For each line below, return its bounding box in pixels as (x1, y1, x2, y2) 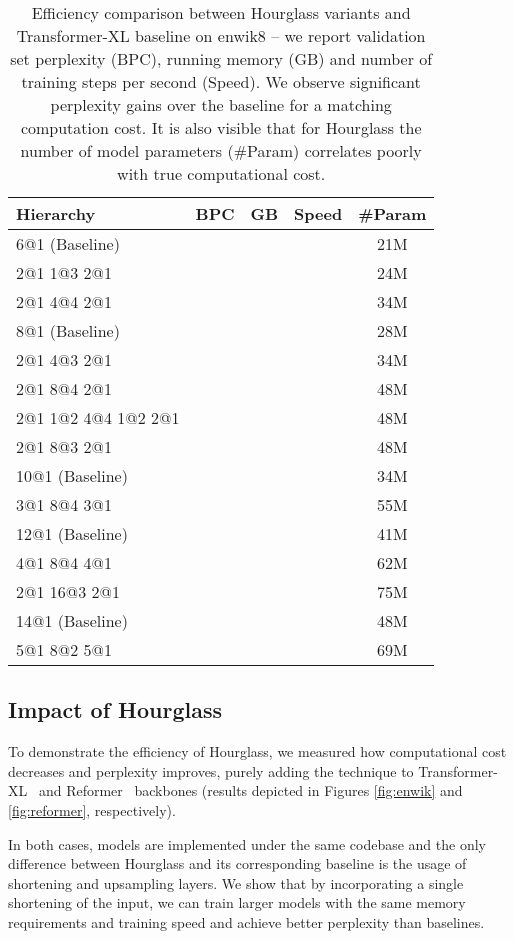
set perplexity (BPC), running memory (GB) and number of (10, 47, 433, 70)
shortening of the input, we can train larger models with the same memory (8, 892, 466, 913)
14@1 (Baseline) (16, 609, 128, 632)
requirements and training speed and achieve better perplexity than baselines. (8, 911, 485, 932)
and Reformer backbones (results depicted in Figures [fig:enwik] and (38, 780, 463, 801)
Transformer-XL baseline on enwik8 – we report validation (16, 24, 426, 47)
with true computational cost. (117, 162, 326, 185)
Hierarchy (16, 202, 96, 225)
